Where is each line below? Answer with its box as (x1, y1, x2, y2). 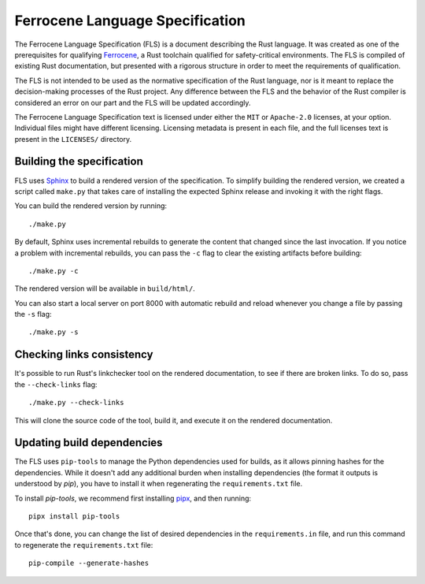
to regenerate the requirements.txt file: (14, 540, 153, 549)
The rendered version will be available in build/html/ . (14, 284, 196, 293)
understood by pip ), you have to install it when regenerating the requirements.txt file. (14, 479, 303, 489)
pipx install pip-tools (28, 512, 120, 521)
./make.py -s (28, 328, 79, 337)
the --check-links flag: (14, 379, 98, 389)
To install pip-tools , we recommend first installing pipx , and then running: (14, 493, 252, 503)
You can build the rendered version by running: (14, 201, 168, 210)
